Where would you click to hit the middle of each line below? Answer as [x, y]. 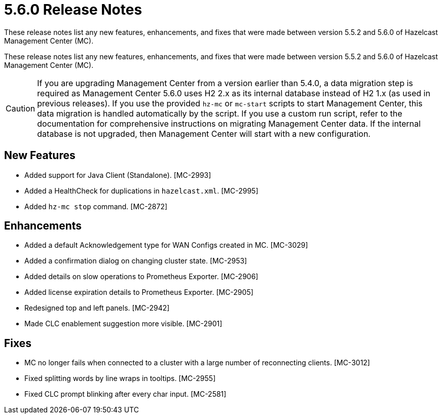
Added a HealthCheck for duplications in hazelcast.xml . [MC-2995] [141, 191]
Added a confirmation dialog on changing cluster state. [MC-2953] [136, 261]
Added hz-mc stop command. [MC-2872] [96, 206]
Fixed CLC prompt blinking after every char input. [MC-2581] [125, 394]
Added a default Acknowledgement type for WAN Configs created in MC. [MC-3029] [166, 245]
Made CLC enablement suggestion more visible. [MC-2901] [123, 324]
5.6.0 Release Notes [73, 10]
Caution [21, 108]
